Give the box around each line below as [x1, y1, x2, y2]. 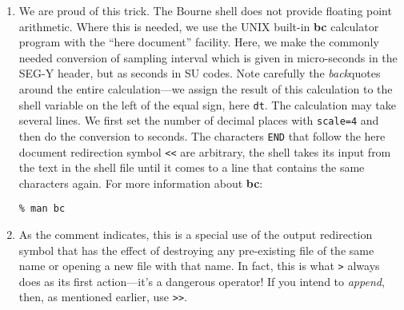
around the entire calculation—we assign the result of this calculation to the [18, 80, 393, 97]
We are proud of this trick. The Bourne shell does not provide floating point [18, 2, 392, 18]
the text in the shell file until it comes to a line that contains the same [18, 159, 365, 176]
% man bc [18, 203, 66, 215]
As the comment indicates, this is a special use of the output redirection [18, 226, 373, 243]
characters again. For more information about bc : [18, 174, 263, 191]
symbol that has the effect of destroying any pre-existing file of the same [18, 241, 374, 258]
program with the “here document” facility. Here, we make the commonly [18, 34, 379, 50]
